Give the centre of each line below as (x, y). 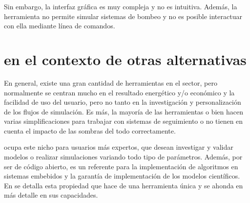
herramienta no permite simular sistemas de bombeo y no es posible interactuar (123, 16)
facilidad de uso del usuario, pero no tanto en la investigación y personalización (123, 102)
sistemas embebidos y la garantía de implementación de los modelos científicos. (122, 176)
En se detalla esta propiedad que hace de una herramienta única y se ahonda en (124, 185)
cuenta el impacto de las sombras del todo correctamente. (90, 130)
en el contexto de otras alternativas (125, 59)
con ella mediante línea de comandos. (60, 26)
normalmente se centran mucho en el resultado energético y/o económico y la (119, 92)
